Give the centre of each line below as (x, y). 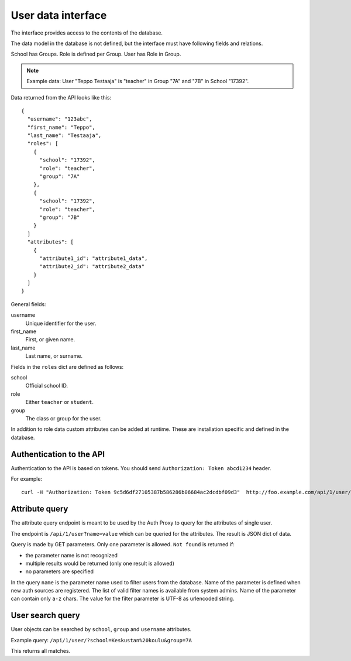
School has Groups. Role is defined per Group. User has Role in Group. (96, 54)
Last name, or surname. (54, 356)
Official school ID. (47, 386)
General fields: (28, 304)
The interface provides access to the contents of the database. (87, 33)
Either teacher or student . (59, 402)
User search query (45, 616)
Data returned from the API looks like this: (61, 97)
